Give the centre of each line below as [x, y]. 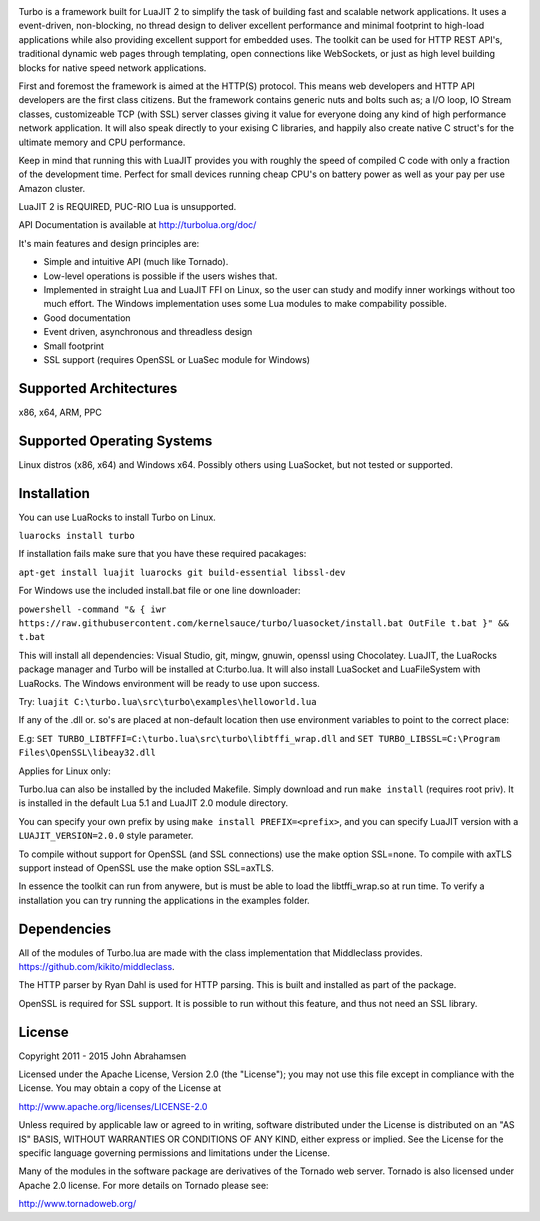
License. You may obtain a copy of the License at [120, 1088]
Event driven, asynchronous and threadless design [148, 332]
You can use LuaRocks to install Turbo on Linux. [117, 517]
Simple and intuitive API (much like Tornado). [136, 262]
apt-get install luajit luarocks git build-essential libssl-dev [182, 572]
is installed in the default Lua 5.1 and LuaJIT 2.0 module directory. [153, 803]
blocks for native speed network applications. [112, 67]
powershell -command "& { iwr [92, 609]
